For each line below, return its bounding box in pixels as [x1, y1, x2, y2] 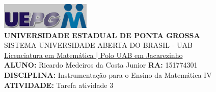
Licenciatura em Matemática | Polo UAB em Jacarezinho [4, 49, 183, 60]
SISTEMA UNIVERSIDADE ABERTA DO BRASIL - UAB [4, 40, 193, 50]
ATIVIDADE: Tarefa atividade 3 [4, 79, 114, 90]
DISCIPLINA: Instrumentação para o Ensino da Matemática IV [4, 69, 212, 80]
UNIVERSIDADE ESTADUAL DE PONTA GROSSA [4, 29, 200, 40]
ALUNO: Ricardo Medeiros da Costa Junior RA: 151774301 [4, 59, 198, 70]
